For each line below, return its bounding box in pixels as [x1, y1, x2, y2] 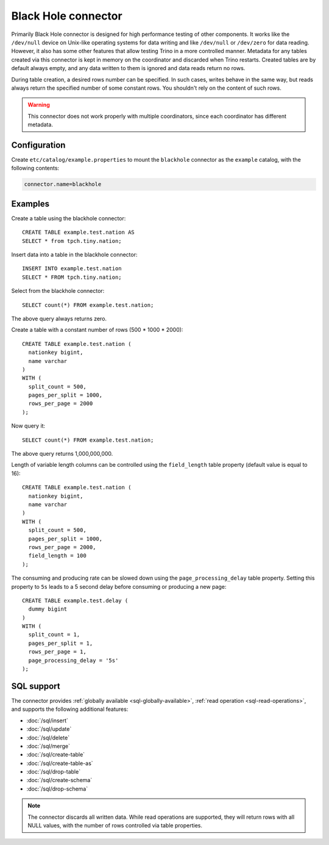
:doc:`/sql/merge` [26, 742, 70, 750]
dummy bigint [28, 606, 68, 613]
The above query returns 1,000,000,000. [11, 450, 113, 458]
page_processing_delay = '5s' [28, 656, 119, 664]
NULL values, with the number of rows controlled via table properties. [27, 822, 202, 829]
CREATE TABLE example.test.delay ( [22, 597, 129, 604]
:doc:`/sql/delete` [26, 734, 70, 741]
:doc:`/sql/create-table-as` [26, 760, 94, 767]
